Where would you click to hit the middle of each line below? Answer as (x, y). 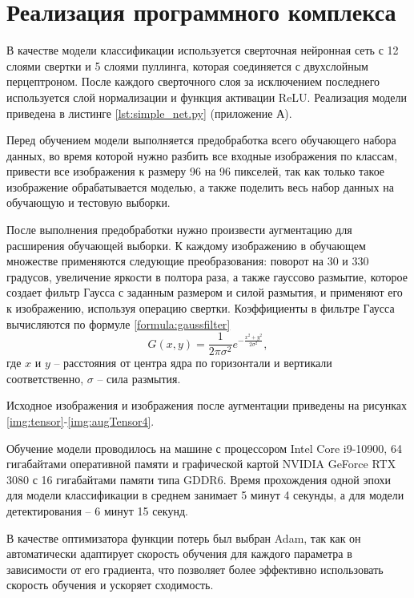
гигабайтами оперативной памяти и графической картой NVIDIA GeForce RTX (201, 464)
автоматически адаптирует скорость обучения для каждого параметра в (179, 554)
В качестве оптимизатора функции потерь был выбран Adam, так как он (184, 537)
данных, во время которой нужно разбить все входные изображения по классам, (202, 155)
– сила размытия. (139, 378)
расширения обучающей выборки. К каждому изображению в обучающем (186, 245)
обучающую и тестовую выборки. (88, 202)
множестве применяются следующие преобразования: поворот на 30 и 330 (188, 261)
